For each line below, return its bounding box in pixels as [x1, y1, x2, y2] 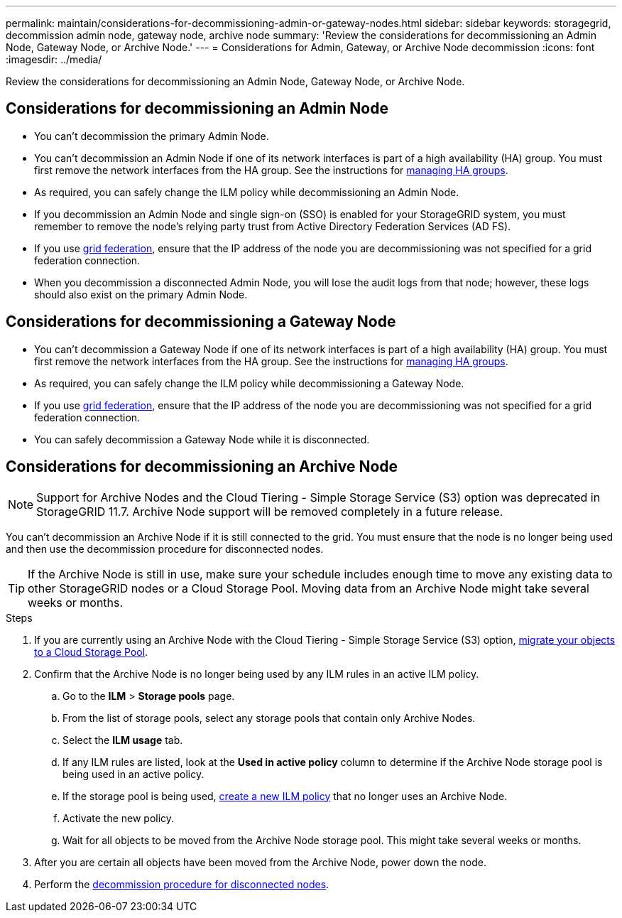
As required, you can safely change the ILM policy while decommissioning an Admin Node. [34, 185, 459, 198]
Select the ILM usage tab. [62, 733, 183, 746]
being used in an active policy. [62, 767, 204, 780]
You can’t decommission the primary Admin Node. [34, 129, 269, 142]
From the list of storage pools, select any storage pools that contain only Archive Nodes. [62, 711, 476, 724]
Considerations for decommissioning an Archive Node [6, 458, 398, 476]
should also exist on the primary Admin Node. [34, 288, 248, 301]
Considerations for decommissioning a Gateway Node [6, 313, 396, 331]
